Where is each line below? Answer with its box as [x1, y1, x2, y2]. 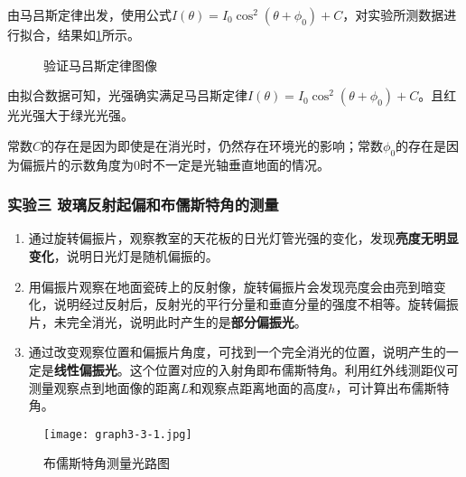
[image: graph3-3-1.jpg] [43, 427, 192, 441]
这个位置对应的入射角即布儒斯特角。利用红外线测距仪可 [129, 360, 459, 379]
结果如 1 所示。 [57, 25, 140, 43]
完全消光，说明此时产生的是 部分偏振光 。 [66, 312, 307, 331]
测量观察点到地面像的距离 [28, 378, 181, 397]
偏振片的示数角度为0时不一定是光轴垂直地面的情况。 [19, 154, 330, 173]
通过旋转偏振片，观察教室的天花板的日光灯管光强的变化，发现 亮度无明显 [28, 229, 459, 248]
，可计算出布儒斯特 [335, 378, 450, 397]
